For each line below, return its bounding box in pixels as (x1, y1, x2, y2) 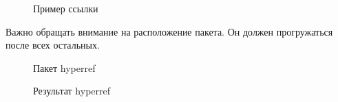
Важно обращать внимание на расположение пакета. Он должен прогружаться (6, 24, 333, 38)
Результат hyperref (33, 84, 111, 98)
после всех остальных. (6, 38, 100, 52)
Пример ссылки (33, 1, 98, 15)
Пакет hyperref (33, 60, 96, 75)
